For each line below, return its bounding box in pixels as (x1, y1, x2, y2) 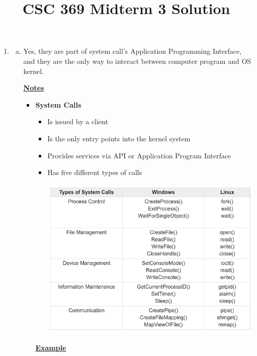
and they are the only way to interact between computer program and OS (23, 55, 251, 66)
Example (35, 342, 66, 353)
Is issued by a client (47, 116, 108, 127)
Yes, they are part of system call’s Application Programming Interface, (23, 46, 242, 56)
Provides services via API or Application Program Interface (47, 150, 231, 160)
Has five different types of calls (47, 167, 142, 177)
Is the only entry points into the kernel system (47, 133, 191, 143)
